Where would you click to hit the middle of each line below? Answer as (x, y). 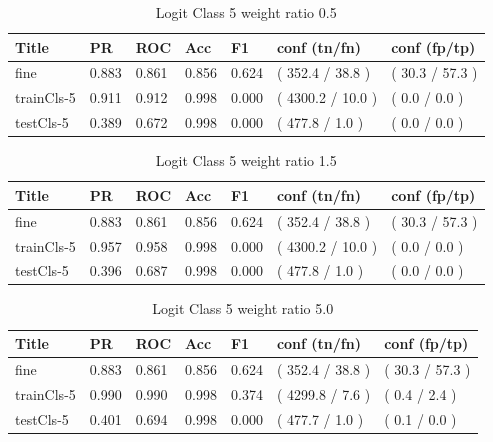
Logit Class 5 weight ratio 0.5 (246, 12)
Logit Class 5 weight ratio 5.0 (243, 308)
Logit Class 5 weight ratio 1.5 (246, 160)
